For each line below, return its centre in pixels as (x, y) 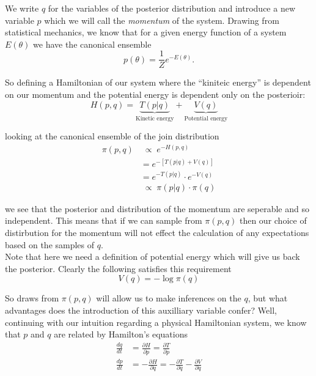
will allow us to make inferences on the (169, 298)
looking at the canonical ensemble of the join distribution (112, 136)
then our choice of (273, 220)
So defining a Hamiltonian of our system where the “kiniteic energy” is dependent (158, 82)
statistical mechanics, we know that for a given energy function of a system (146, 32)
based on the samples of (50, 244)
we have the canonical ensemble (92, 44)
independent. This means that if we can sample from (104, 220)
